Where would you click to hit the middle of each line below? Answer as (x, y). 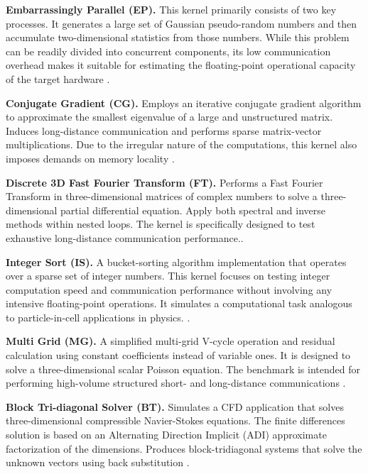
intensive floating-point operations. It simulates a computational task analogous (179, 303)
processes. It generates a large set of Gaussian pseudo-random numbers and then (182, 23)
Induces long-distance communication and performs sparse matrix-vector (164, 130)
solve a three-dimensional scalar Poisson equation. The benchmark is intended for (183, 369)
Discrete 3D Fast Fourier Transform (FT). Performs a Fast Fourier (164, 182)
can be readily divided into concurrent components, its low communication (168, 51)
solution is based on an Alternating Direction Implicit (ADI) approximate (166, 435)
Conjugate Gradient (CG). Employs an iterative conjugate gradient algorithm (184, 103)
